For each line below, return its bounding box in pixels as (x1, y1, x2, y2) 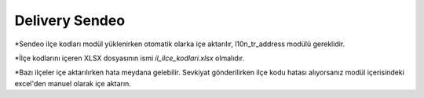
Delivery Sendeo (14, 12, 126, 29)
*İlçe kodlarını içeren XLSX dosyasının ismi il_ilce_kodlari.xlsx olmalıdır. (14, 53, 245, 63)
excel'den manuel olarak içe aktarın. (14, 78, 131, 88)
